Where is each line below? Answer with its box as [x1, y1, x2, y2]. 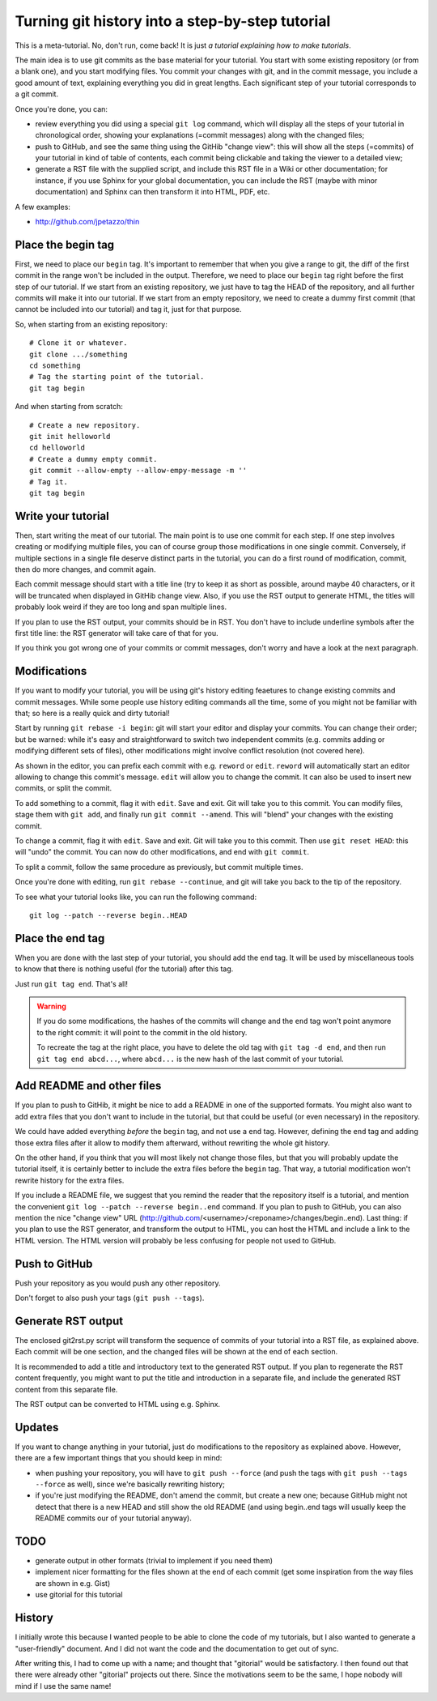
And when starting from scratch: [15, 402, 123, 411]
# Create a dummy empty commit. [29, 454, 158, 463]
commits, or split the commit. [15, 783, 112, 793]
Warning [36, 1001, 66, 1011]
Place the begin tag [15, 237, 115, 251]
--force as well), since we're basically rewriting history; [35, 1479, 226, 1489]
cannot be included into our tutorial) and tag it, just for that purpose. [15, 305, 242, 314]
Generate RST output [15, 1314, 124, 1328]
